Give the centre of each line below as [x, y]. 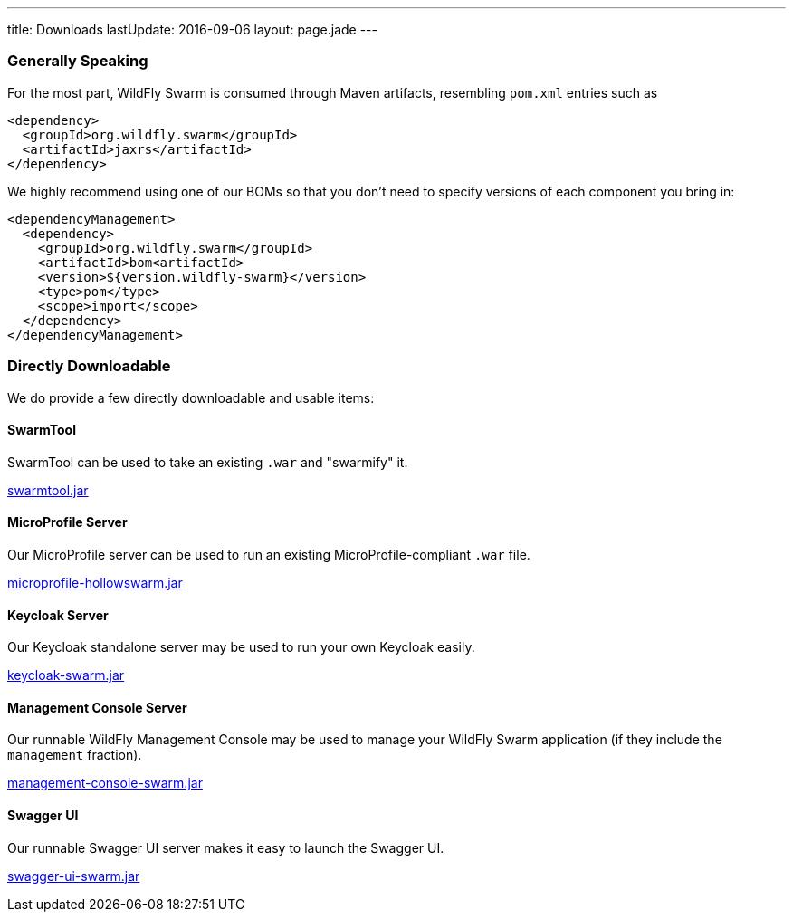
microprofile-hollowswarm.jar [95, 582]
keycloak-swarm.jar [66, 675]
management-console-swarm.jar [105, 783]
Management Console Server [97, 707]
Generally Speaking [78, 61]
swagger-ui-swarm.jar [74, 876]
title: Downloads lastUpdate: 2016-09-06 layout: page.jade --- [193, 29]
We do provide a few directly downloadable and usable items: [191, 397]
